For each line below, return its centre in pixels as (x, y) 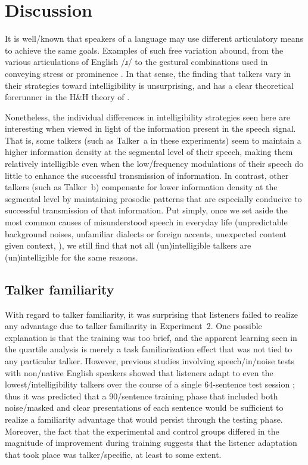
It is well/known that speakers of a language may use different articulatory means (154, 38)
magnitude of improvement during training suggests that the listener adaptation (151, 443)
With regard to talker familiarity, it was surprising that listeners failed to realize (151, 314)
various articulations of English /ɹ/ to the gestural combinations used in (136, 62)
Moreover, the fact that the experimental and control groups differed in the (142, 431)
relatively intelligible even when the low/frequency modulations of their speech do (154, 164)
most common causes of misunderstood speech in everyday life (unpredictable (146, 222)
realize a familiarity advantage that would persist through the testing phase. (144, 419)
